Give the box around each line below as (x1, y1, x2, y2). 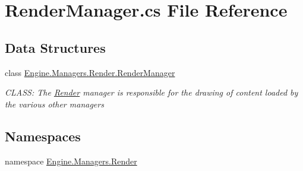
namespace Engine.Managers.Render (5, 154, 137, 167)
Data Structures (5, 38, 106, 56)
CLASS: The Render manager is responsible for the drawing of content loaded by (5, 86, 298, 99)
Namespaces (5, 126, 81, 145)
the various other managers (5, 97, 104, 110)
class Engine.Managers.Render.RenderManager (5, 66, 175, 78)
